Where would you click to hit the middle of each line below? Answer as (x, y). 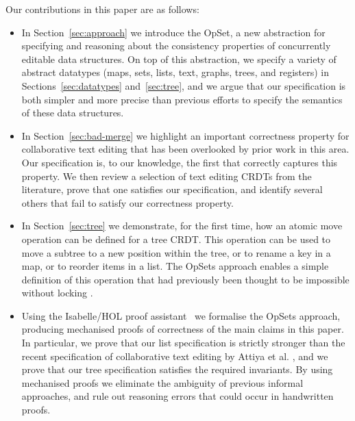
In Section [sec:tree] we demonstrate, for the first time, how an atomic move (182, 226)
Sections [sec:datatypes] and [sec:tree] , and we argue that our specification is (184, 85)
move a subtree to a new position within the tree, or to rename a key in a (176, 252)
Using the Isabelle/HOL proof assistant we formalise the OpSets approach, (181, 315)
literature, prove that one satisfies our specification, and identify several (172, 189)
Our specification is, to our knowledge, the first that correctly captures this (180, 162)
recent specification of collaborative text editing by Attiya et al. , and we (175, 356)
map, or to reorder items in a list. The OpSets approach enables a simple (175, 266)
